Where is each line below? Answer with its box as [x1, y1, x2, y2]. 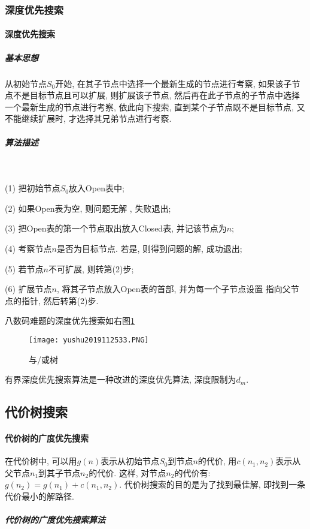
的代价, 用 [197, 455, 237, 467]
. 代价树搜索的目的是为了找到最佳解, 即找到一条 [119, 478, 306, 491]
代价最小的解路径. [5, 490, 74, 503]
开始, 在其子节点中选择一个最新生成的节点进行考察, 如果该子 [55, 77, 292, 89]
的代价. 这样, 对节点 [89, 466, 166, 479]
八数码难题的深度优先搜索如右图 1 [5, 314, 135, 327]
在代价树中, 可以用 [5, 455, 77, 467]
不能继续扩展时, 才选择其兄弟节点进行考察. [5, 112, 172, 125]
